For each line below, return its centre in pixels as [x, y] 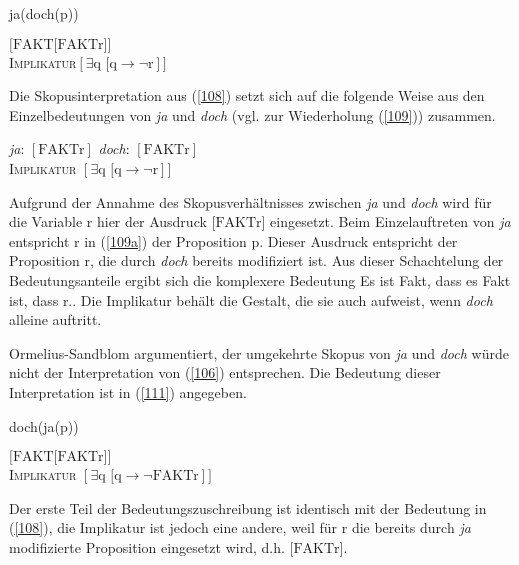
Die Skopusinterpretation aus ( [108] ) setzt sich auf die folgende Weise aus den [247, 95]
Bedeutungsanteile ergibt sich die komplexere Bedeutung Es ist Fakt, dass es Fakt [260, 279]
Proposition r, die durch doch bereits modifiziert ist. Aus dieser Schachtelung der [256, 260]
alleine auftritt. [55, 319]
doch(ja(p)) [44, 425]
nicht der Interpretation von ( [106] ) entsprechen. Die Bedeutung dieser [225, 372]
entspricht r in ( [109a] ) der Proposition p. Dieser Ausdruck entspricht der [233, 240]
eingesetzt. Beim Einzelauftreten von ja [390, 221]
